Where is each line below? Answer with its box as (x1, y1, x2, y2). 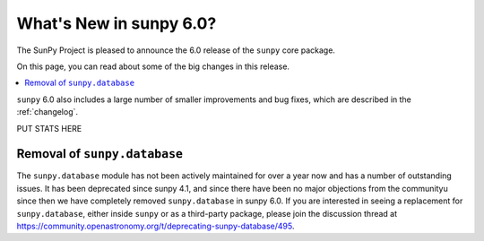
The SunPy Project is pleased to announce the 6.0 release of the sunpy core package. (16, 45, 336, 56)
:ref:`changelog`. (16, 107, 79, 117)
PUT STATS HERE (16, 123, 82, 133)
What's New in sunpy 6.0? (16, 13, 217, 33)
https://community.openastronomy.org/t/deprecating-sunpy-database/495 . (16, 220, 295, 231)
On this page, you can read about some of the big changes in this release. (16, 61, 290, 72)
